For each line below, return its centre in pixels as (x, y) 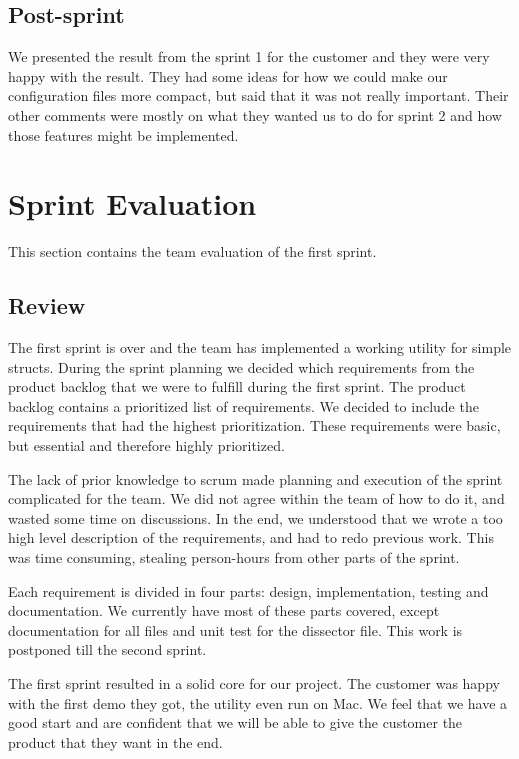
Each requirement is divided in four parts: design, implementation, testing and (248, 590)
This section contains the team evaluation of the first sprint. (192, 251)
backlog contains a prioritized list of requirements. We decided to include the (243, 405)
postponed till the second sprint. (107, 649)
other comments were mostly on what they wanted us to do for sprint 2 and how (255, 114)
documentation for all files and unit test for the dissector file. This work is (235, 629)
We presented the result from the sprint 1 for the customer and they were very (249, 56)
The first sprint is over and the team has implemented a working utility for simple (260, 347)
